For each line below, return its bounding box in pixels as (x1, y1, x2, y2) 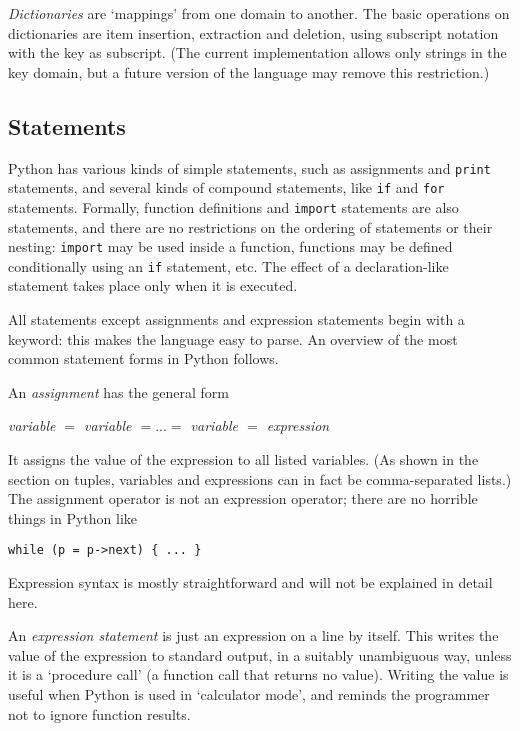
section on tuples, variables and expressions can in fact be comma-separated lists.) (8, 468, 512, 489)
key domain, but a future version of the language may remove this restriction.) (8, 61, 490, 82)
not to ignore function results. (8, 703, 191, 724)
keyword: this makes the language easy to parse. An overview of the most (8, 328, 458, 349)
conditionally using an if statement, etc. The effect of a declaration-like (8, 255, 449, 276)
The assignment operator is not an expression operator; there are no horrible (8, 488, 478, 509)
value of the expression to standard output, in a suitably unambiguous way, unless (8, 644, 512, 665)
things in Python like (8, 507, 138, 528)
